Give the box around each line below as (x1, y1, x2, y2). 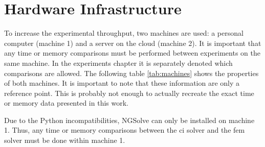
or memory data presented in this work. (4, 97, 128, 108)
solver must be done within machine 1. (4, 135, 125, 145)
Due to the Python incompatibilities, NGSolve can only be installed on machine (4, 114, 255, 125)
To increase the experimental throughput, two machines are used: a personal (4, 28, 244, 38)
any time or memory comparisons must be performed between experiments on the (4, 47, 260, 58)
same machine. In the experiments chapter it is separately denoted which (4, 57, 233, 68)
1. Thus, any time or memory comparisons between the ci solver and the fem (4, 125, 245, 135)
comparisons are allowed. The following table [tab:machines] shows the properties (4, 67, 259, 78)
